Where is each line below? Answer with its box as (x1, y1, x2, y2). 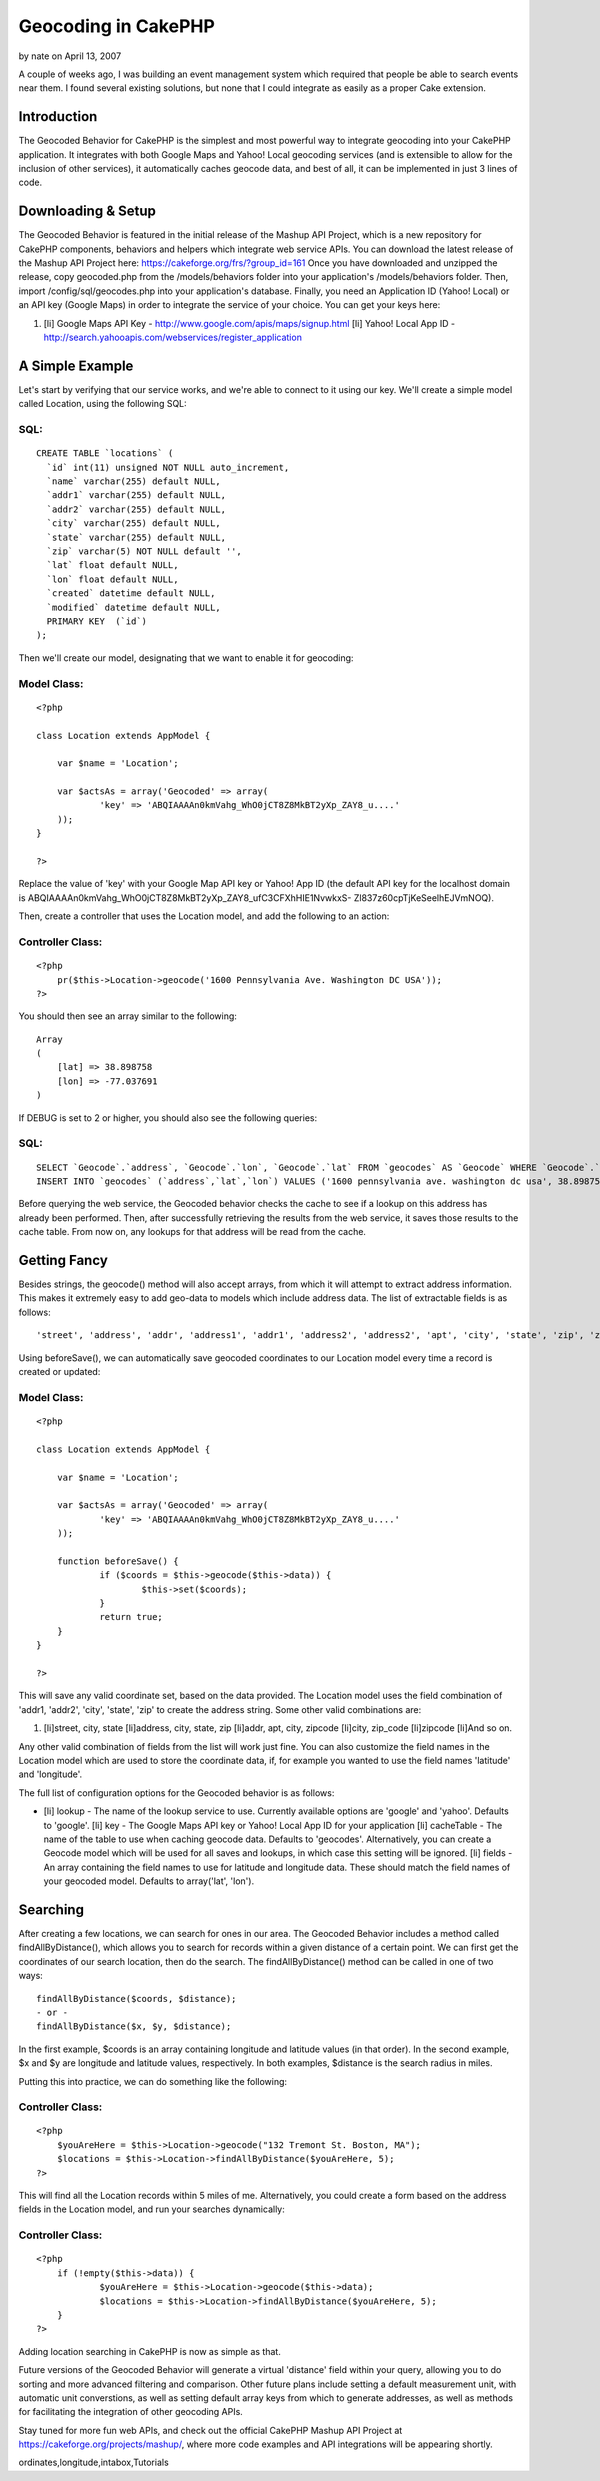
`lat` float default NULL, (46, 560, 179, 571)
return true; (99, 1611, 164, 1623)
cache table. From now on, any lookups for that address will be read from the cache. (18, 1226, 367, 1238)
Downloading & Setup (18, 203, 157, 220)
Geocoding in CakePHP (18, 15, 215, 37)
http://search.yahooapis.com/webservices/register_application (43, 331, 302, 344)
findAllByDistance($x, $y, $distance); (36, 2021, 232, 2032)
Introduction (18, 108, 98, 125)
